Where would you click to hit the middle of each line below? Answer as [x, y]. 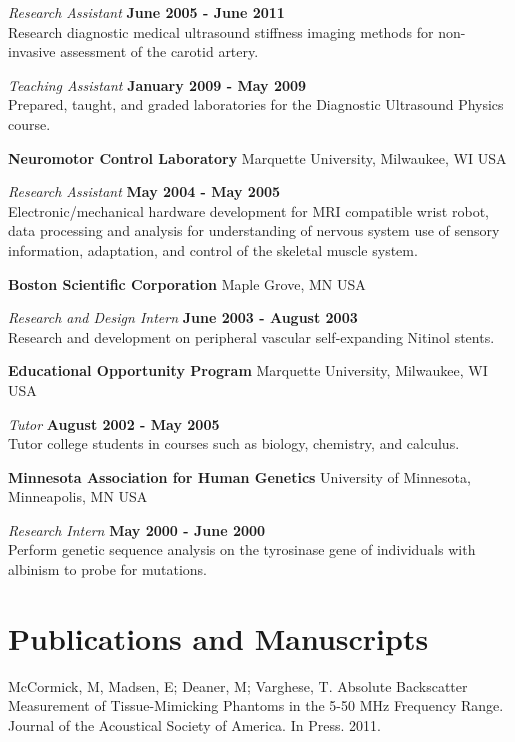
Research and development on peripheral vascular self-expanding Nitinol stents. [251, 336]
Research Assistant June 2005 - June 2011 [146, 12]
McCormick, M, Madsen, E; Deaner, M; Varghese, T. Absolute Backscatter [238, 685]
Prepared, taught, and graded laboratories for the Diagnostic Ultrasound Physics [256, 104]
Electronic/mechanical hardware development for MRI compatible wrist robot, [248, 210]
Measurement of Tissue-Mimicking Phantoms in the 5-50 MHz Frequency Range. [256, 705]
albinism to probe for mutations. [107, 569]
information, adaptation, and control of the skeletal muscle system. [213, 249]
